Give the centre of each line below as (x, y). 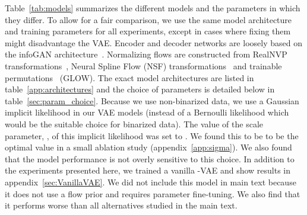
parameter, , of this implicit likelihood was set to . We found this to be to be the (152, 135)
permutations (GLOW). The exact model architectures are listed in (129, 77)
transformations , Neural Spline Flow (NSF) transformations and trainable (143, 65)
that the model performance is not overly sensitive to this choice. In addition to (150, 158)
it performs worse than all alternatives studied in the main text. (121, 205)
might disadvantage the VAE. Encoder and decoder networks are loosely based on (153, 42)
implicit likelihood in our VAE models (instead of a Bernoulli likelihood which (147, 112)
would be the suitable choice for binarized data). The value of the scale (134, 123)
